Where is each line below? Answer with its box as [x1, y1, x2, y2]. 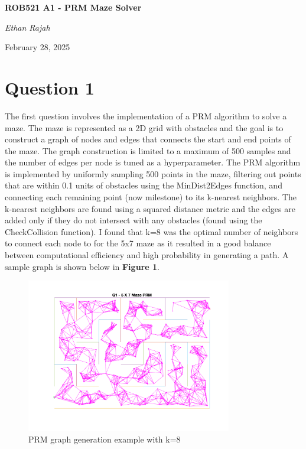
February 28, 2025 [5, 41, 70, 53]
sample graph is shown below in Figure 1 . [5, 260, 159, 272]
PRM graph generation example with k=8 [28, 432, 181, 445]
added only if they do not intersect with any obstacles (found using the [5, 214, 262, 226]
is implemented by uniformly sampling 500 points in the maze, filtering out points [5, 167, 301, 180]
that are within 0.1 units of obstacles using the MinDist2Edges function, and [5, 179, 282, 191]
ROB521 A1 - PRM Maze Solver [5, 1, 142, 13]
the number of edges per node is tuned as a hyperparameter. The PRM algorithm [5, 156, 301, 168]
